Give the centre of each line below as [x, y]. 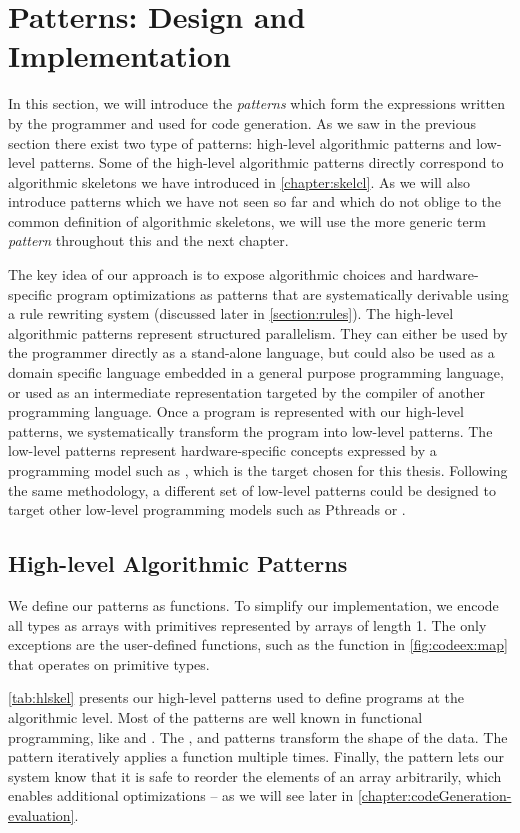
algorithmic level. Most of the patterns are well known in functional [215, 716]
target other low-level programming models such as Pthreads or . [207, 509]
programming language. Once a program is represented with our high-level [236, 411]
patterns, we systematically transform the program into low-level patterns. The [250, 430]
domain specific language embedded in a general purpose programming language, [256, 372]
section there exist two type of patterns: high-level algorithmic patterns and [240, 142]
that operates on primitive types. [109, 663]
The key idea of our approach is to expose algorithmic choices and [210, 274]
